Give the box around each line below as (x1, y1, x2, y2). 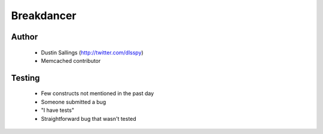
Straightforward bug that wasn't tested (41, 115, 137, 122)
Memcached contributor (41, 57, 101, 64)
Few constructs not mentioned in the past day (41, 90, 154, 97)
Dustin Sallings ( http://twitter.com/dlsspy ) (41, 48, 144, 56)
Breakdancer (11, 9, 77, 22)
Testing (11, 72, 40, 83)
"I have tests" (41, 106, 75, 114)
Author (11, 32, 38, 42)
